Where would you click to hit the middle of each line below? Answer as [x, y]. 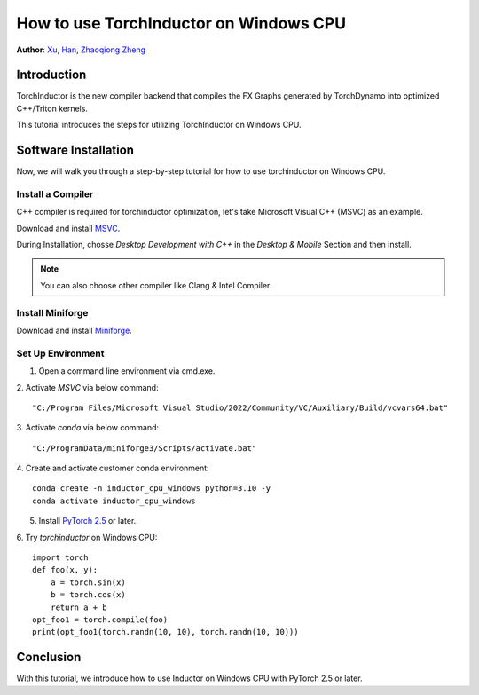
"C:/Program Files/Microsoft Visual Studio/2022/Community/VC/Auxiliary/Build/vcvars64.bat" [240, 407]
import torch [60, 558]
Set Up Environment [60, 353]
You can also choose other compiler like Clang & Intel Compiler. [156, 285]
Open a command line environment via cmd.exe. [127, 371]
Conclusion [49, 657]
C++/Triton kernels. [52, 108]
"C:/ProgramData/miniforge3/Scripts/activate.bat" [145, 448]
